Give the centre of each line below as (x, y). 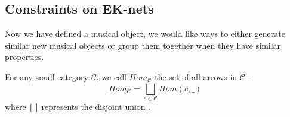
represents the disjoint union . (96, 106)
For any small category (47, 76)
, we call (111, 76)
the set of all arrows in (196, 76)
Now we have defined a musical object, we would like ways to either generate (145, 34)
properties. (24, 57)
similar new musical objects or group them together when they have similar (143, 45)
